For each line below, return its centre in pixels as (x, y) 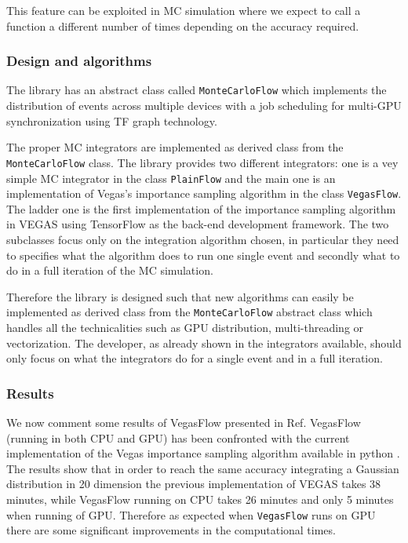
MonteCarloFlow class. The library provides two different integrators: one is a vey (202, 162)
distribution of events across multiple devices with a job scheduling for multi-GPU (204, 106)
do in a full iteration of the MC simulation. (110, 270)
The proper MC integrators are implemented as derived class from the (175, 147)
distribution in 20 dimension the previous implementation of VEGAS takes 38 (194, 484)
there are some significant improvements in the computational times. (171, 530)
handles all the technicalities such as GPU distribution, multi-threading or (185, 328)
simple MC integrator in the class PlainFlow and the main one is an (171, 178)
